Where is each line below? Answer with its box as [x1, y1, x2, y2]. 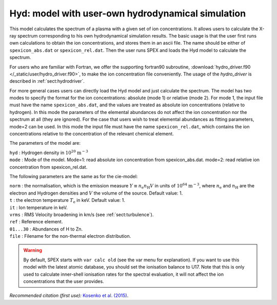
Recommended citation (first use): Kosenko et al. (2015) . [9, 293, 129, 299]
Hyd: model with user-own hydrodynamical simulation [9, 8, 246, 19]
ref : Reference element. [9, 219, 63, 225]
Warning [23, 247, 42, 254]
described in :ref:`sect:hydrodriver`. [9, 78, 85, 84]
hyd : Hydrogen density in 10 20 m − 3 [9, 149, 88, 156]
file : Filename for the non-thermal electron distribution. [9, 233, 131, 239]
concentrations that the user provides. [23, 278, 105, 284]
